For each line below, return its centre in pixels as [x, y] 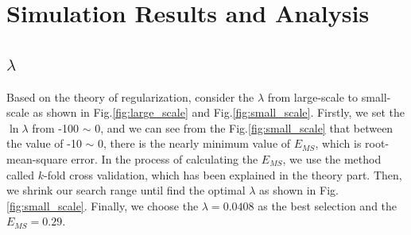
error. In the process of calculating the [165, 158]
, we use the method [332, 158]
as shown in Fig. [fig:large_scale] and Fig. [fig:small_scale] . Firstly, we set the [219, 112]
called [20, 174]
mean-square [37, 158]
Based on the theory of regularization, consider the [130, 96]
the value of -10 [44, 143]
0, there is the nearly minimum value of [194, 143]
